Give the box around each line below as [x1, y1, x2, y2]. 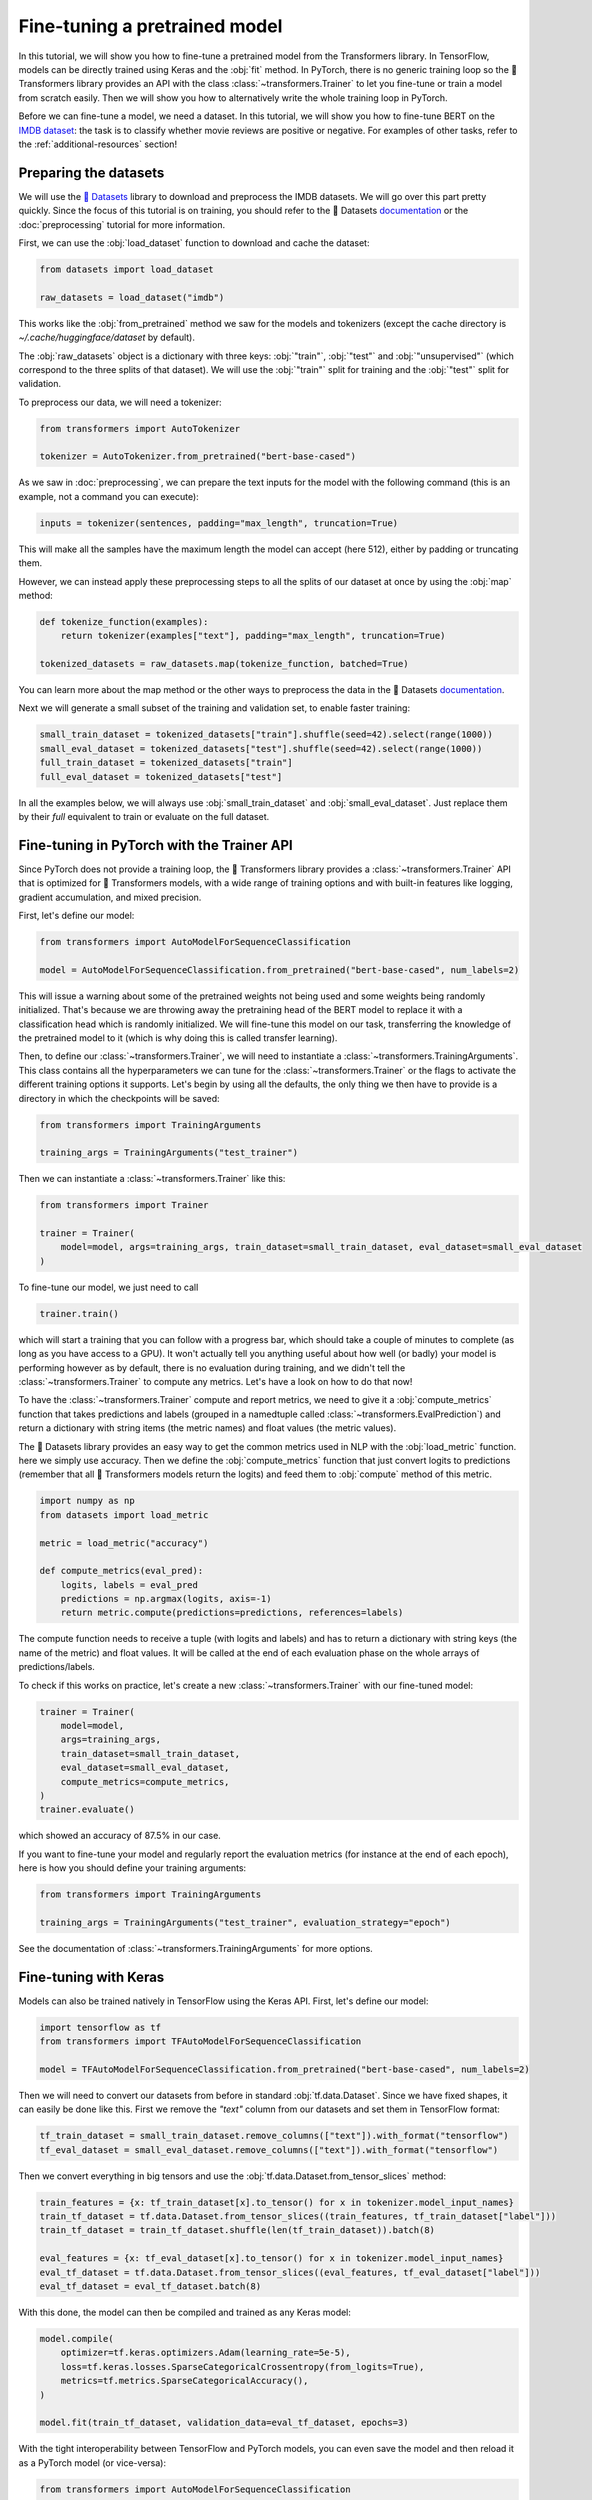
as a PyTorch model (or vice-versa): [18, 2456, 167, 2469]
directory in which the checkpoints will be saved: [18, 1092, 220, 1104]
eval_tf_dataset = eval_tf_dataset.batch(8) [39, 2280, 262, 2292]
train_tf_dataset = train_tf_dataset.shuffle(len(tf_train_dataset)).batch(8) [39, 2225, 435, 2236]
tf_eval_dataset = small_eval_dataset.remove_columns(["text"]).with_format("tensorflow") [39, 2144, 499, 2155]
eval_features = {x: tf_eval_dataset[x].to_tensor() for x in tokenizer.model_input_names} [39, 2253, 504, 2264]
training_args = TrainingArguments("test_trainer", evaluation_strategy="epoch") [39, 1916, 452, 1928]
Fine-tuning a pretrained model [18, 15, 283, 37]
